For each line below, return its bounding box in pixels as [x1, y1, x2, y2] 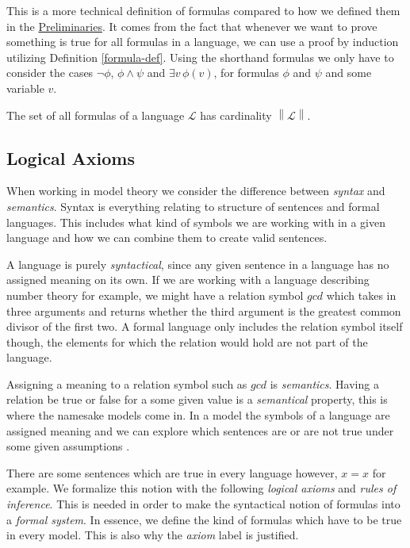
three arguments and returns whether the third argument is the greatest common [6, 302, 401, 319]
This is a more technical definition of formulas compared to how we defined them [6, 2, 400, 18]
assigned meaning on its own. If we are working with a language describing [6, 271, 370, 288]
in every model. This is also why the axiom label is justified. [6, 527, 299, 543]
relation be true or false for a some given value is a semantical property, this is [6, 391, 388, 408]
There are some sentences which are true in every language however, [6, 464, 338, 481]
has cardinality [200, 106, 272, 123]
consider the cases [6, 64, 94, 81]
